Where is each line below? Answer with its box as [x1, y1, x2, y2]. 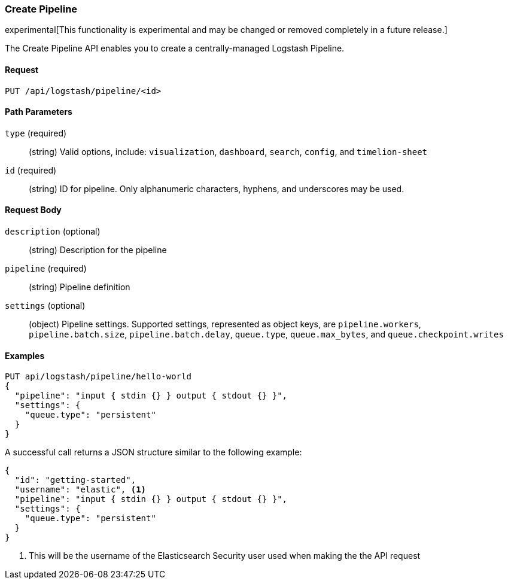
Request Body [5, 205, 62, 215]
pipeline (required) [5, 263, 87, 274]
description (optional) [5, 226, 101, 237]
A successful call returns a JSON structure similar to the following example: [5, 447, 302, 458]
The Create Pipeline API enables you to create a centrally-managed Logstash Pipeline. [5, 43, 345, 54]
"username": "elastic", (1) [14, 485, 147, 495]
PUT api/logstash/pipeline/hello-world [5, 372, 191, 382]
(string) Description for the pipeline [29, 245, 167, 255]
